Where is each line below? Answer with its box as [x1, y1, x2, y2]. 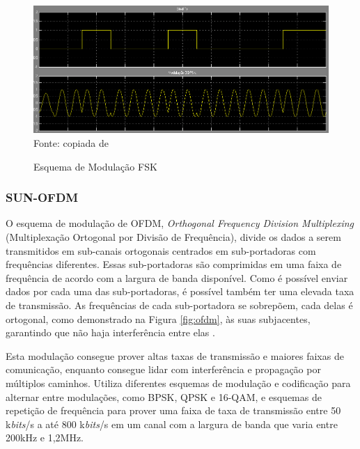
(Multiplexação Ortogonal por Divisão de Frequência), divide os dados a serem [6, 230, 341, 244]
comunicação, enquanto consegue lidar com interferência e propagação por [6, 362, 321, 377]
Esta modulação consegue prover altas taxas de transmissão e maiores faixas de [6, 348, 344, 363]
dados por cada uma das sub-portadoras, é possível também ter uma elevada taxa [6, 284, 354, 299]
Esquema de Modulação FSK [33, 159, 157, 173]
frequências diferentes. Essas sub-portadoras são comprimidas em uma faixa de [6, 257, 342, 271]
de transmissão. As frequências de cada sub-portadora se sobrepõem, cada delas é [6, 297, 353, 312]
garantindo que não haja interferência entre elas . [6, 325, 215, 340]
